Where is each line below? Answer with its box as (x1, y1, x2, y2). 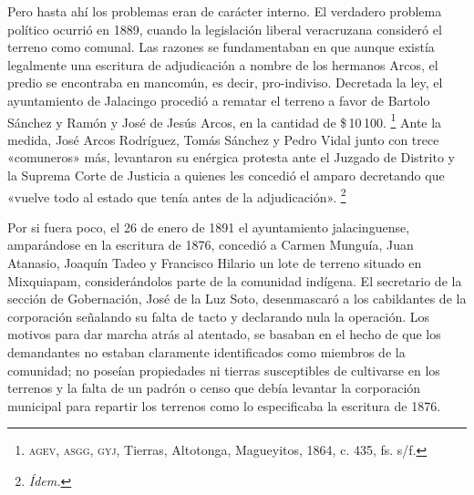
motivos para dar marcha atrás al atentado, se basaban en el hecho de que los (7, 325, 441, 344)
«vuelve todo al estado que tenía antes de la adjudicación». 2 (7, 184, 346, 206)
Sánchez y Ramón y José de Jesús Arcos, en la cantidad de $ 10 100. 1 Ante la (7, 109, 442, 131)
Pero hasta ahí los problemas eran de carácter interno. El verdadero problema (7, 2, 442, 20)
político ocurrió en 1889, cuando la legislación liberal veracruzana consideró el (7, 19, 442, 38)
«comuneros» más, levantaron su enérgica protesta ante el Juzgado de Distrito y (7, 148, 455, 167)
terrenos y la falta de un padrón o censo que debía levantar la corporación (7, 378, 421, 397)
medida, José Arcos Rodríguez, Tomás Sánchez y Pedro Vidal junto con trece (7, 129, 439, 149)
